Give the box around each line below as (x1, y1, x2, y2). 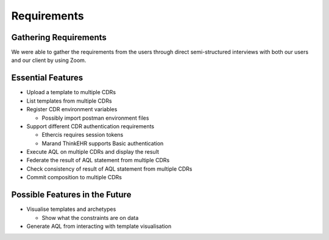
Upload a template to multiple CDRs (26, 89, 116, 96)
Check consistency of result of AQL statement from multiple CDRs (26, 165, 193, 173)
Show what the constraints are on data (41, 214, 139, 221)
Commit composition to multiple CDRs (26, 174, 122, 181)
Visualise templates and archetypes (26, 205, 116, 213)
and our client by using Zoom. (11, 57, 87, 64)
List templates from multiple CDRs (26, 97, 112, 105)
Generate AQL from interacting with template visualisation (26, 222, 172, 230)
